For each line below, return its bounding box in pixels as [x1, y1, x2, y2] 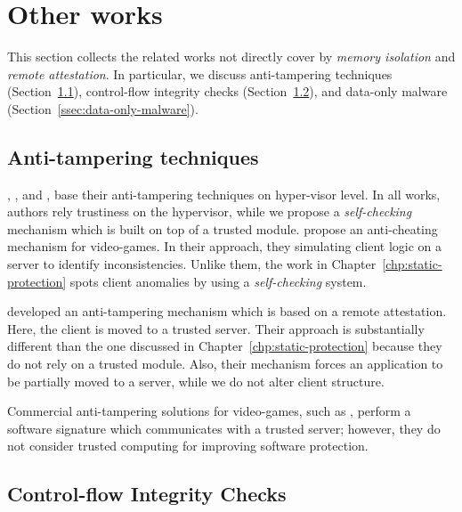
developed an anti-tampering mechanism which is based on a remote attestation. [7, 302, 447, 321]
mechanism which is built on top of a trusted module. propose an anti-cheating [7, 219, 438, 238]
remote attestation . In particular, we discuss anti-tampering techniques [7, 64, 393, 83]
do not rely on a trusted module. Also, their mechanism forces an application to [7, 354, 443, 373]
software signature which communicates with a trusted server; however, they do [7, 419, 441, 437]
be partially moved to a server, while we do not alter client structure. [7, 371, 385, 390]
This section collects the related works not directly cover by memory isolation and [7, 47, 456, 66]
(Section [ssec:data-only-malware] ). [7, 99, 199, 118]
